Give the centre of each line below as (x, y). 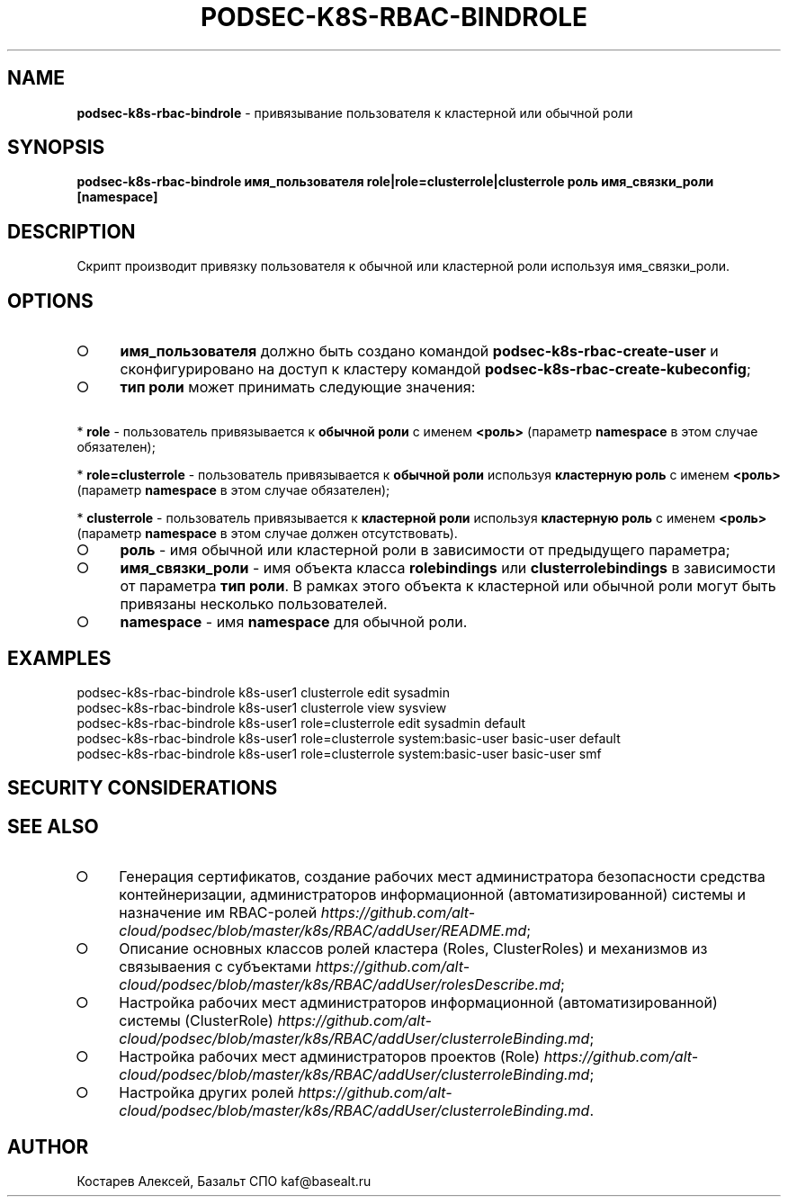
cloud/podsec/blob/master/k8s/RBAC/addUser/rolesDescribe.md (340, 985)
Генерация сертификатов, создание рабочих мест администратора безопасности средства (442, 877)
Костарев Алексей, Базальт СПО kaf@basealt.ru (224, 1182)
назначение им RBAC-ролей (218, 913)
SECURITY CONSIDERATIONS (143, 788)
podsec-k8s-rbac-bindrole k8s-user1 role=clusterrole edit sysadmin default (301, 723)
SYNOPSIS (56, 148)
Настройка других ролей (206, 1093)
